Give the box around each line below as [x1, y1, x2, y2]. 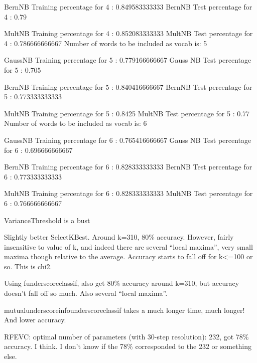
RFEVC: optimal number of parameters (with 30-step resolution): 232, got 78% [4, 331, 249, 341]
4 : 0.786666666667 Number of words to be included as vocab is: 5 [4, 38, 207, 48]
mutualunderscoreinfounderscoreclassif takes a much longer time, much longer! [4, 304, 245, 315]
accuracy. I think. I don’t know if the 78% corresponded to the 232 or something [4, 341, 252, 351]
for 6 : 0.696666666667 [4, 144, 73, 155]
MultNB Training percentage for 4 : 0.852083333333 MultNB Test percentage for [4, 28, 253, 39]
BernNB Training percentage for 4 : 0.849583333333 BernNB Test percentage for [4, 2, 252, 12]
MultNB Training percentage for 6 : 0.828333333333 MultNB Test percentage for [4, 188, 253, 199]
